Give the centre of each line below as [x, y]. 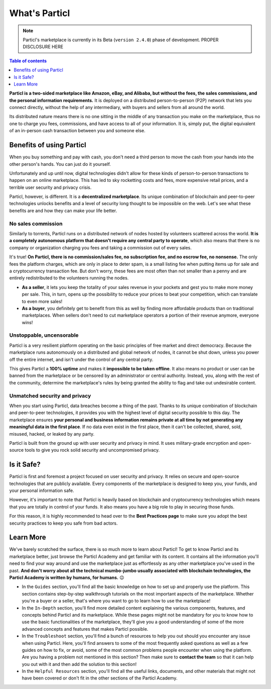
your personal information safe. [42, 490]
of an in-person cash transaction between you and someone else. [77, 131]
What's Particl [40, 13]
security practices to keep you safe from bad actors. [63, 523]
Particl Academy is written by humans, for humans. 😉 [67, 577]
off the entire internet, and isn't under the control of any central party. [81, 359]
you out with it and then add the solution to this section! [79, 664]
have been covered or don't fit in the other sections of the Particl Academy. [100, 678]
